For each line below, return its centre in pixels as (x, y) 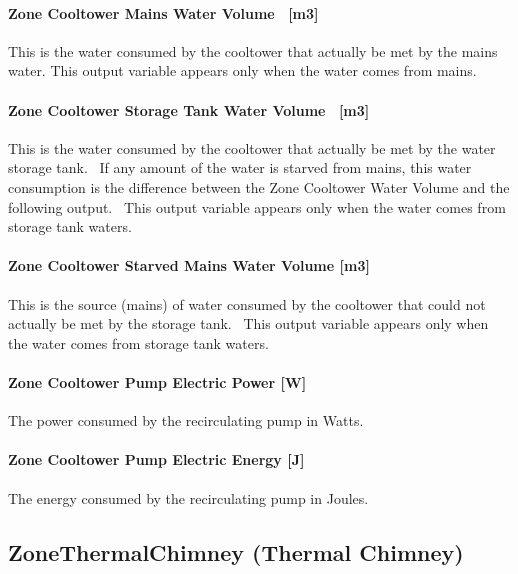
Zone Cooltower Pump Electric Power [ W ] (157, 381)
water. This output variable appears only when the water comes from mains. (242, 70)
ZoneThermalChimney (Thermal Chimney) (236, 551)
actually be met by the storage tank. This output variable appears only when (248, 323)
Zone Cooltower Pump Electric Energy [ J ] (156, 459)
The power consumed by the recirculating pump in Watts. (186, 420)
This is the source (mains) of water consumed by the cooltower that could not (247, 303)
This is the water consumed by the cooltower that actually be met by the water (252, 147)
